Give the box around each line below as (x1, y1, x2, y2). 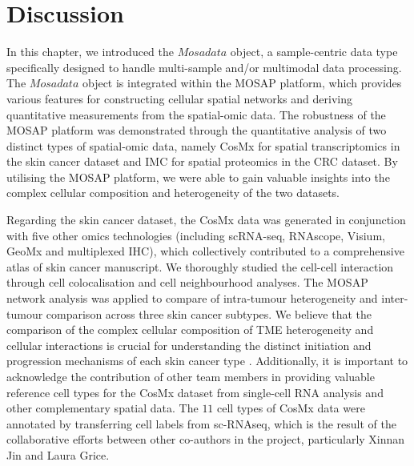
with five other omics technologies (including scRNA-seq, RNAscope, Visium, (6, 227, 385, 243)
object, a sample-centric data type (230, 43, 398, 60)
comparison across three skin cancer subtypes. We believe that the (46, 305, 372, 322)
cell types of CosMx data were (217, 400, 365, 416)
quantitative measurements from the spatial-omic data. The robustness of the (6, 106, 386, 123)
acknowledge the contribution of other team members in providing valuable (6, 368, 375, 384)
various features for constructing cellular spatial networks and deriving (6, 90, 352, 106)
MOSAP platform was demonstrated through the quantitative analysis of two (6, 122, 387, 139)
